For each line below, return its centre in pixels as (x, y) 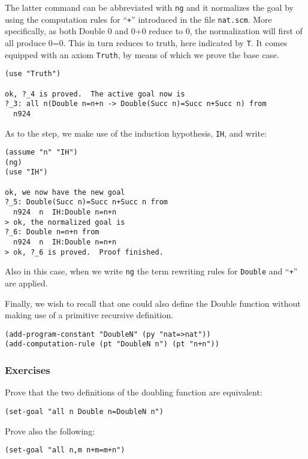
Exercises (28, 370)
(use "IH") (26, 172)
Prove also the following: (50, 431)
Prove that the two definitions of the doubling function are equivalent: (134, 392)
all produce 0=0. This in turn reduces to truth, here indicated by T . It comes (146, 42)
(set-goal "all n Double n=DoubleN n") (84, 411)
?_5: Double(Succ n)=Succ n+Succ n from (87, 202)
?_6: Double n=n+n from (52, 232)
